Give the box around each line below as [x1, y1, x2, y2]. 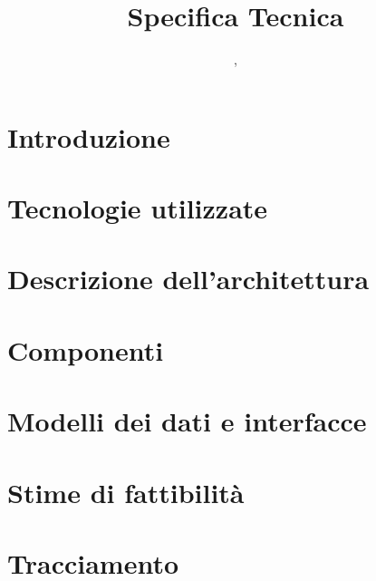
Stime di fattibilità [7, 473, 245, 510]
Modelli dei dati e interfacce [7, 402, 367, 440]
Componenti [7, 331, 164, 368]
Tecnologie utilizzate [7, 189, 268, 227]
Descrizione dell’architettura [7, 260, 370, 297]
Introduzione [7, 118, 170, 155]
